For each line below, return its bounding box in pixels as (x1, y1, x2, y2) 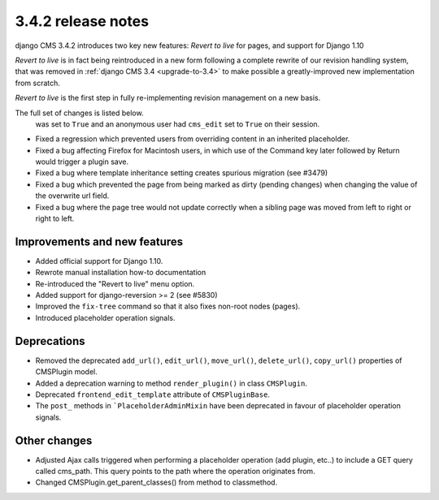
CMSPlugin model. (35, 367, 98, 377)
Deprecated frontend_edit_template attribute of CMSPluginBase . (35, 390, 270, 399)
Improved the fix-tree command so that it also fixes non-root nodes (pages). (35, 301, 301, 312)
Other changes (15, 433, 93, 447)
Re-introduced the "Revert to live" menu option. (35, 278, 195, 288)
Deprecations (15, 334, 85, 348)
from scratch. (15, 78, 61, 88)
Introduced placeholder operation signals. (35, 312, 176, 322)
